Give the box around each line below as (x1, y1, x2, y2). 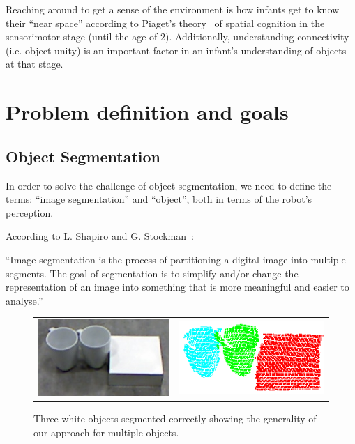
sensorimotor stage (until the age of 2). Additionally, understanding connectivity (6, 29, 349, 44)
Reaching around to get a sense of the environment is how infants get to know (6, 2, 340, 16)
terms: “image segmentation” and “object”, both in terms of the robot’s (6, 192, 312, 206)
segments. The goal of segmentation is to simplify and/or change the (6, 266, 299, 280)
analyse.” (6, 293, 43, 307)
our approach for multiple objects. (33, 424, 179, 439)
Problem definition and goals (6, 98, 289, 126)
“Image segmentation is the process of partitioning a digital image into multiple (6, 252, 346, 266)
